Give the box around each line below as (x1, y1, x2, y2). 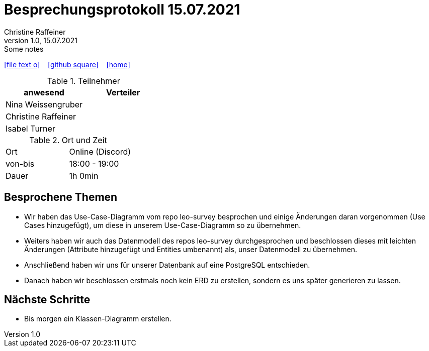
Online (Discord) (69, 146, 131, 157)
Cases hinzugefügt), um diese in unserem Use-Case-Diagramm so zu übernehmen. (24, 220, 301, 229)
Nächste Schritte (4, 293, 91, 306)
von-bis (6, 158, 35, 169)
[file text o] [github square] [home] (4, 60, 130, 69)
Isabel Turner (6, 123, 55, 134)
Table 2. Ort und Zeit (29, 135, 107, 145)
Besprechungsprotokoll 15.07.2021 (4, 1, 240, 18)
